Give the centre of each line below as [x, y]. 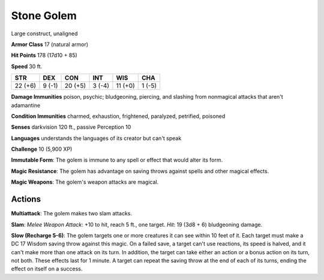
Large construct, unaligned [44, 34]
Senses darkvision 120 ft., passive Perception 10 [71, 127]
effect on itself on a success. [47, 269]
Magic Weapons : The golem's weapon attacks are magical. [85, 182]
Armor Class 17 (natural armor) [50, 44]
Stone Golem [44, 16]
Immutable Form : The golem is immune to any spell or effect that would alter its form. [117, 160]
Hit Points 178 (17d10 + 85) [44, 55]
